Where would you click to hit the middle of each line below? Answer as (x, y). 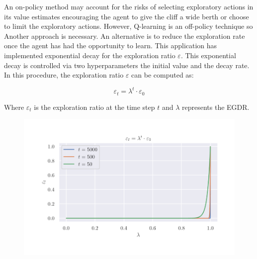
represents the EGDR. (216, 107)
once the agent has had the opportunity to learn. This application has (111, 45)
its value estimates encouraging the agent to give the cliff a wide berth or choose (127, 16)
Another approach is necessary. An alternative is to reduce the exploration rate (125, 36)
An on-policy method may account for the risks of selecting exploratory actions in (129, 6)
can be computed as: (163, 75)
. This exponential (208, 55)
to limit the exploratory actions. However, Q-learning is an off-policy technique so (128, 26)
